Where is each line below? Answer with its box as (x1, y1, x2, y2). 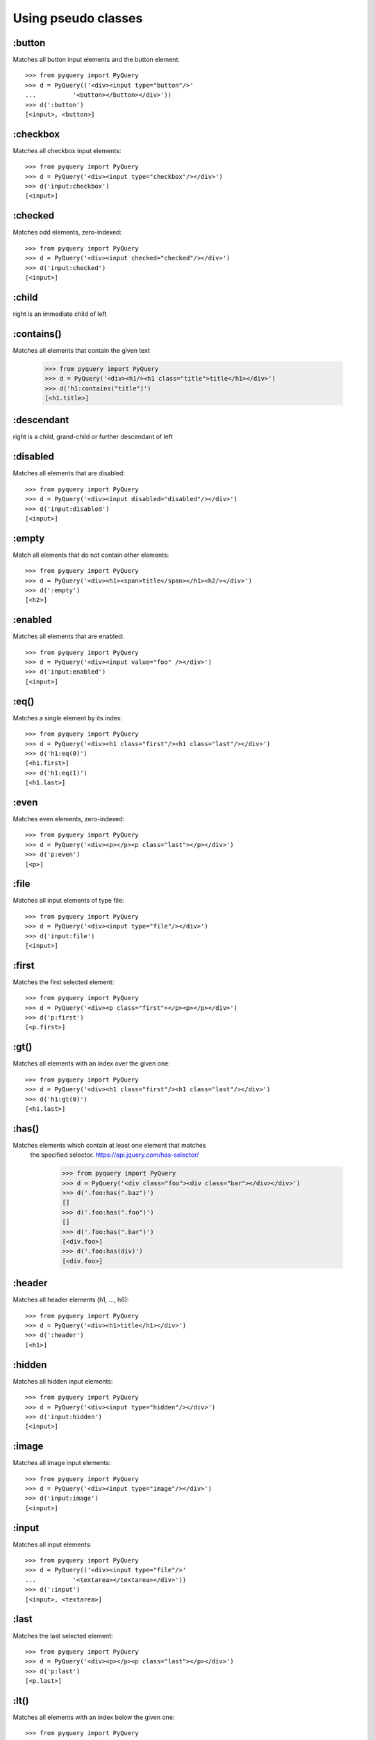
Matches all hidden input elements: (12, 1377, 113, 1385)
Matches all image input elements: (12, 1459, 111, 1467)
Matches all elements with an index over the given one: (12, 1059, 170, 1068)
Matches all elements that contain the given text (12, 346, 151, 354)
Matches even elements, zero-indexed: (12, 814, 125, 823)
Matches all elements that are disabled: (12, 469, 125, 477)
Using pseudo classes (12, 10, 143, 26)
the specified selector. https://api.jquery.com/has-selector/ (30, 1150, 199, 1159)
